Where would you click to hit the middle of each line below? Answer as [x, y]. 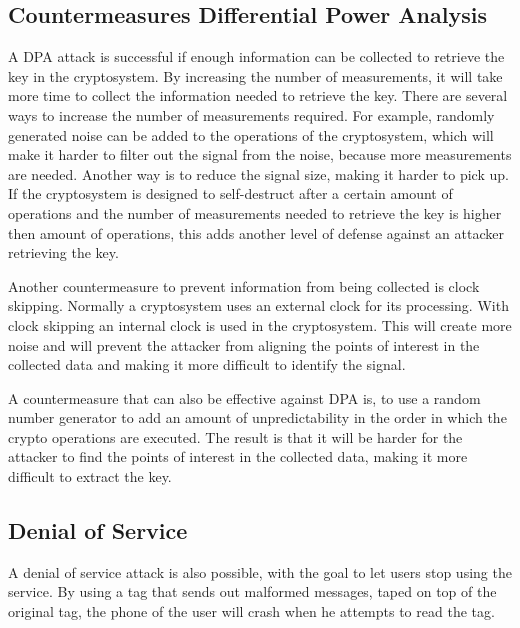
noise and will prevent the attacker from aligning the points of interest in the [244, 344]
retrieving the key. [63, 252]
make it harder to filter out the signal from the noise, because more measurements [260, 154]
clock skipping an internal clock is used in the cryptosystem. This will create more [260, 324]
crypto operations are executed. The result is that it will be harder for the [235, 436]
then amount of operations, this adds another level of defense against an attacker [256, 232]
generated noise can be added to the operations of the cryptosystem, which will [251, 134]
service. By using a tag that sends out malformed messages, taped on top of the [252, 591]
